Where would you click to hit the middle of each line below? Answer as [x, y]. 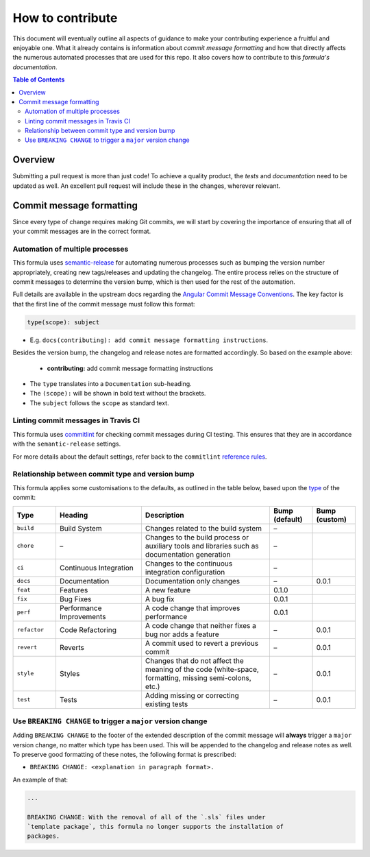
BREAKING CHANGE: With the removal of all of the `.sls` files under [146, 817]
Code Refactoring [88, 629]
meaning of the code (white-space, [202, 669]
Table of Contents [39, 80]
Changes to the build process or [197, 537]
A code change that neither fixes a [200, 625]
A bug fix [160, 599]
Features [74, 590]
